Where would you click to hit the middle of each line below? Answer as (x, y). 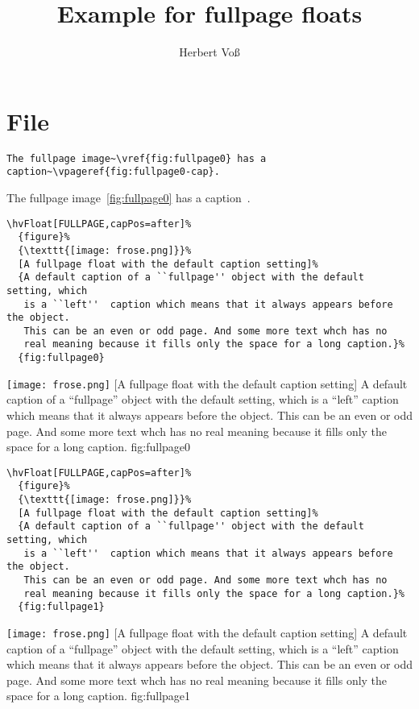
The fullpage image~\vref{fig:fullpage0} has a (137, 158)
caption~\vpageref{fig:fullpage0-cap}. (113, 172)
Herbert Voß (209, 52)
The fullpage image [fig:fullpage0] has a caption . (129, 197)
